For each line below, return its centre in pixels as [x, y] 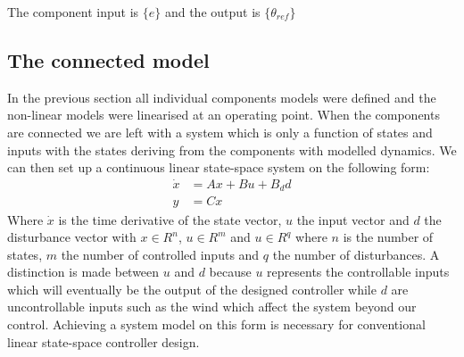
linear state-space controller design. [104, 341]
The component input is [73, 12]
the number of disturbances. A [356, 254]
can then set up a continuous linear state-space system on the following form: [219, 167]
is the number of [388, 237]
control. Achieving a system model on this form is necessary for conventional [216, 324]
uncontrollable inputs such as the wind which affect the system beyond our [212, 307]
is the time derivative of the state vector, [170, 219]
